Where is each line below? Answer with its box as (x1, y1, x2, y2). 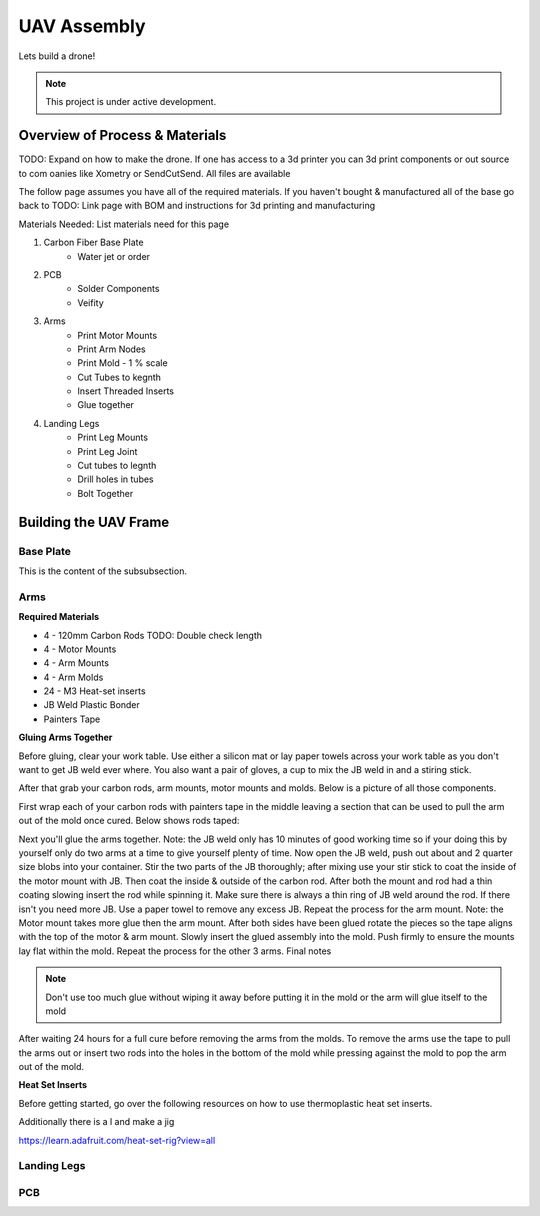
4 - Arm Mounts (43, 657, 110, 669)
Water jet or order (77, 250, 150, 262)
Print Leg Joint (77, 445, 138, 457)
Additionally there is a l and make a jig (18, 1116, 175, 1128)
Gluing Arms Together (18, 731, 113, 744)
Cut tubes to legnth (77, 460, 157, 472)
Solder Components (77, 283, 160, 295)
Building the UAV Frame (18, 513, 170, 530)
